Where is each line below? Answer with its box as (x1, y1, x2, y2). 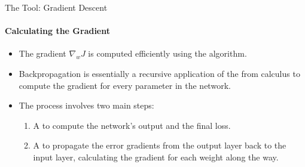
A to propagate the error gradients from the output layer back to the (33, 139, 286, 151)
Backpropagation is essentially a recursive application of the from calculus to (19, 67, 300, 79)
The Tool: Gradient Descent (5, 1, 108, 13)
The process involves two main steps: (19, 99, 154, 112)
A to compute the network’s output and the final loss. (33, 119, 231, 131)
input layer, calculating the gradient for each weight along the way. (33, 150, 279, 163)
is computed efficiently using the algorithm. (88, 47, 247, 60)
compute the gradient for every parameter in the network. (19, 79, 231, 91)
